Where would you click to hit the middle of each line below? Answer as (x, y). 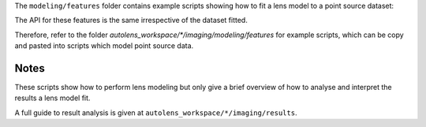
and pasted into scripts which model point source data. (104, 46)
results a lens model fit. (52, 98)
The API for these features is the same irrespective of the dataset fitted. (131, 21)
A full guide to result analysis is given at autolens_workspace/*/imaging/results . (156, 112)
